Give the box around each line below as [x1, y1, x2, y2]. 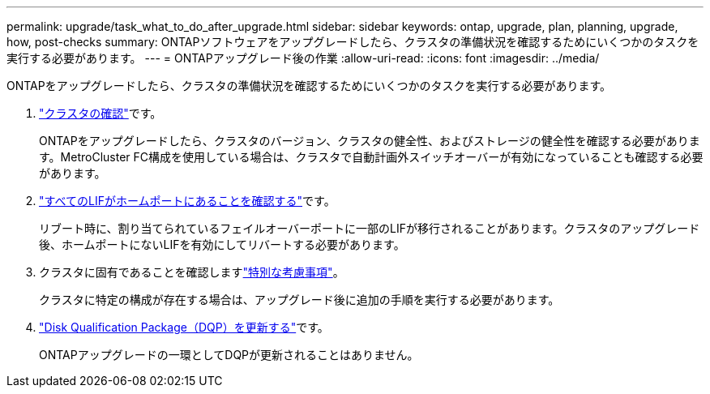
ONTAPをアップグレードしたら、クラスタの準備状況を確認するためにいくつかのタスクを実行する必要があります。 [6, 79, 612, 92]
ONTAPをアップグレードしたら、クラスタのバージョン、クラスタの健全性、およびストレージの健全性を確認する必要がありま [39, 134, 700, 148]
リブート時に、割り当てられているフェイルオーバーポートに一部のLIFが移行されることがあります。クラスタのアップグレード [39, 221, 700, 235]
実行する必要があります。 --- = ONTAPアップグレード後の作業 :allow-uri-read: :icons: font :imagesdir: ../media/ [6, 51, 600, 65]
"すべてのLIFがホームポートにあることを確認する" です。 [39, 194, 336, 208]
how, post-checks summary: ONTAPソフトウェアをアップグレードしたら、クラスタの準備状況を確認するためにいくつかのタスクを [6, 35, 699, 49]
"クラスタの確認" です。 [39, 106, 162, 120]
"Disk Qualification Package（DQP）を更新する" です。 [39, 320, 329, 334]
